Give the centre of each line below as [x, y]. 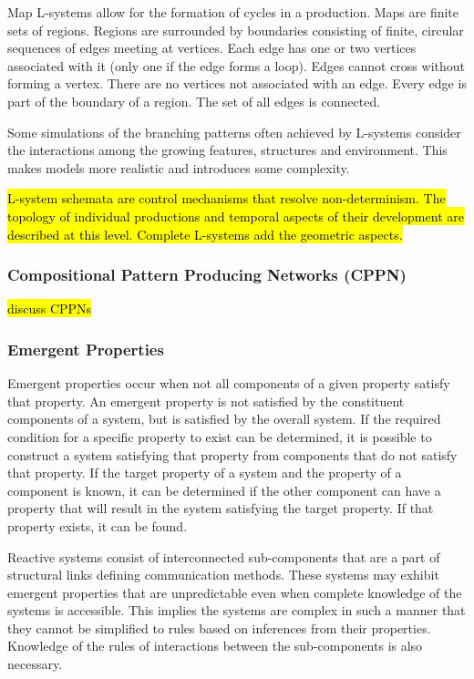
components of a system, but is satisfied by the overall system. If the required [224, 419]
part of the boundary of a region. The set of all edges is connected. [194, 101]
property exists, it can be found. [98, 525]
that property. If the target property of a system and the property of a [205, 473]
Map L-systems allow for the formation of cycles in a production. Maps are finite [233, 12]
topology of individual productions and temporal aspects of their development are [236, 216]
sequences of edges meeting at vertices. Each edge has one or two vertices [212, 48]
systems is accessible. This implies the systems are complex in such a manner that [237, 610]
